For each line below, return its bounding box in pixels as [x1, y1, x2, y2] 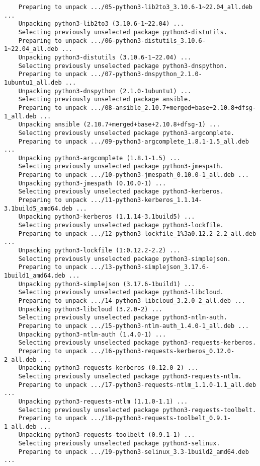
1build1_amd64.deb [4, 272, 65, 279]
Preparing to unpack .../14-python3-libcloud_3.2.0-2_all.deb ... [18, 297, 245, 304]
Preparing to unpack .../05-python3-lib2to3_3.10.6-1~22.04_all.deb [18, 4, 252, 11]
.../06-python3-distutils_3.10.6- [90, 37, 206, 44]
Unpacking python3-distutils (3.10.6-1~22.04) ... [18, 53, 192, 61]
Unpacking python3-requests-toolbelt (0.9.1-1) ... [18, 431, 195, 439]
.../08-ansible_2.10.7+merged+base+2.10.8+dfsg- [90, 104, 256, 111]
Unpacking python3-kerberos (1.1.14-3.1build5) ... [18, 213, 195, 221]
